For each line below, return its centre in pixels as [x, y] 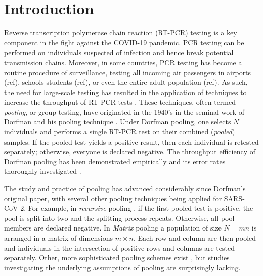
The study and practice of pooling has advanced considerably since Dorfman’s [125, 188]
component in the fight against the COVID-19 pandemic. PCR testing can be [124, 42]
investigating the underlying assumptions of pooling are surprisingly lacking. [122, 267]
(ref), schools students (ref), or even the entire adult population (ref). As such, [126, 82]
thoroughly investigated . [43, 171]
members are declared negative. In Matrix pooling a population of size [113, 228]
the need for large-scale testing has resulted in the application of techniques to [125, 92]
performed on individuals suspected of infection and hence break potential [119, 52]
